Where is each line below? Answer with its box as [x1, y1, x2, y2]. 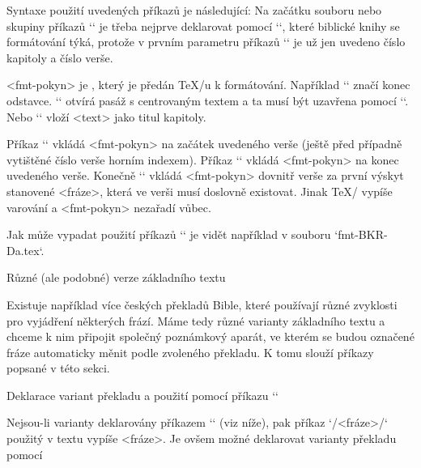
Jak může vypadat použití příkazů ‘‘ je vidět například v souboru [6, 226, 331, 243]
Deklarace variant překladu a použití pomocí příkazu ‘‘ [6, 386, 279, 403]
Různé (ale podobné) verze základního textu [6, 269, 226, 286]
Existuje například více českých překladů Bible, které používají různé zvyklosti [6, 296, 398, 313]
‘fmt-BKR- [334, 226, 388, 243]
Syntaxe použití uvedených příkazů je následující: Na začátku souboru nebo [6, 2, 382, 18]
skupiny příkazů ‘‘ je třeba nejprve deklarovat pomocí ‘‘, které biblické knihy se [6, 17, 400, 34]
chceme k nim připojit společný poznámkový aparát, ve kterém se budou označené [6, 328, 415, 345]
